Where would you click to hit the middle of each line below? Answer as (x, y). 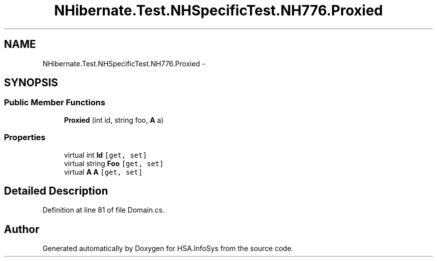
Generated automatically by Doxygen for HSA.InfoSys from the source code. (168, 249)
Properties (25, 137)
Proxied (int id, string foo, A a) (114, 120)
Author (22, 229)
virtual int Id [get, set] (106, 155)
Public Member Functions (55, 103)
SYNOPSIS (31, 83)
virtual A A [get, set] (103, 172)
